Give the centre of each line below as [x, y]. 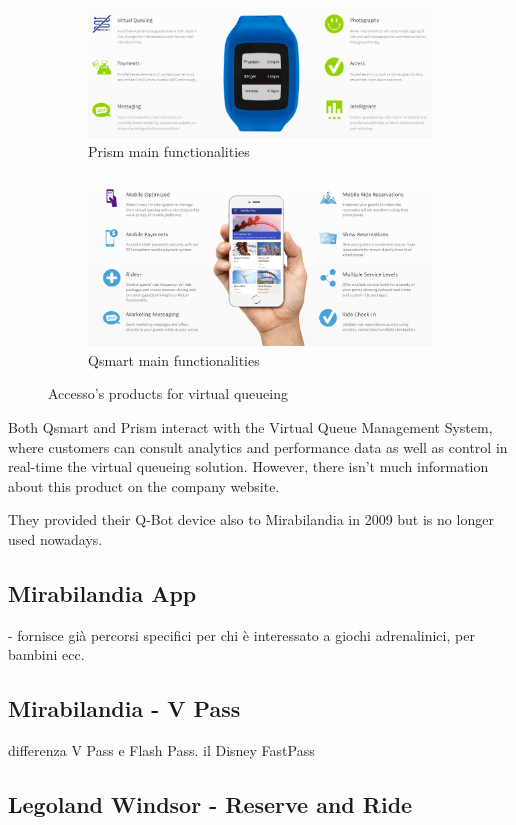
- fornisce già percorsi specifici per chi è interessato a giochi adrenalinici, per [241, 634]
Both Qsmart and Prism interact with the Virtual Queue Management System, [250, 426]
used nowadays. [55, 538]
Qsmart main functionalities [174, 359]
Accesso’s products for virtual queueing [168, 393]
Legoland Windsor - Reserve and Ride [210, 804]
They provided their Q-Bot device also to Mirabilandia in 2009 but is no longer [251, 519]
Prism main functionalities [169, 151]
